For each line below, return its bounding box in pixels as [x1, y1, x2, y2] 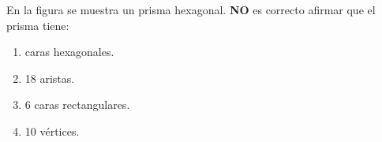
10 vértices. [24, 122, 80, 139]
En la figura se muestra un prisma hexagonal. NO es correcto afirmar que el [6, 2, 376, 17]
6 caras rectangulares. [24, 96, 130, 113]
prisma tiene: [6, 17, 69, 33]
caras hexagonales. [24, 43, 114, 60]
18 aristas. [24, 69, 75, 86]
